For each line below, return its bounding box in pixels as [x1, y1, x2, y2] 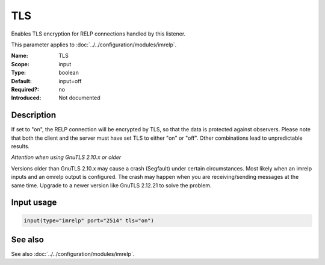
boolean [58, 69, 79, 76]
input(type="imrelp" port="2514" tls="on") [23, 217, 155, 224]
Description [11, 110, 57, 120]
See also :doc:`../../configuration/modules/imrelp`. [11, 251, 135, 258]
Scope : [11, 60, 29, 67]
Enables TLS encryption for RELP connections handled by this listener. [11, 30, 186, 37]
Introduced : [11, 94, 42, 102]
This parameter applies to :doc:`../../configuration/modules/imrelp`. [11, 41, 177, 48]
